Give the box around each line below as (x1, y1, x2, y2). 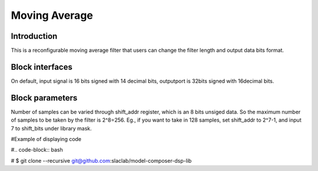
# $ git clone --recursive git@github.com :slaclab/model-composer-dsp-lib (11, 157, 192, 164)
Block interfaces (11, 62, 73, 72)
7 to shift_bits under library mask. (11, 125, 92, 132)
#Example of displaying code (11, 136, 82, 143)
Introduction (11, 31, 58, 41)
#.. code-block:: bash (11, 146, 63, 153)
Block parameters (11, 93, 78, 103)
